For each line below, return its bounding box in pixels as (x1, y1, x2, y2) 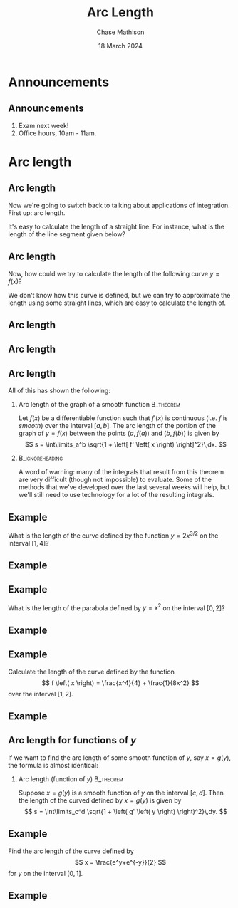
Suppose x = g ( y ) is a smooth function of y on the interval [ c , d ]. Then (18, 788, 224, 797)
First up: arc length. (8, 208, 66, 217)
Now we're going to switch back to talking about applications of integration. (8, 201, 230, 209)
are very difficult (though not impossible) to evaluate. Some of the (18, 475, 212, 484)
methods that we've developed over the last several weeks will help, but (18, 483, 230, 491)
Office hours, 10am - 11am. (18, 129, 97, 137)
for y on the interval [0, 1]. (8, 869, 83, 877)
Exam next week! (18, 121, 69, 130)
